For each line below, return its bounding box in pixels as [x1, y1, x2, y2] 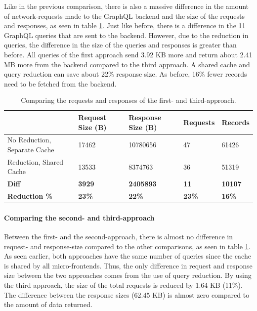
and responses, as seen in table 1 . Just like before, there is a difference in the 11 [4, 20, 246, 31]
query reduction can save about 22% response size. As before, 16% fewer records [4, 69, 247, 79]
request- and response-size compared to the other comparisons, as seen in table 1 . [4, 241, 251, 251]
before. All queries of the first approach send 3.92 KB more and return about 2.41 [4, 49, 253, 59]
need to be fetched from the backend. [4, 78, 117, 89]
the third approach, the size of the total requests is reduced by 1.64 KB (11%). [4, 279, 243, 290]
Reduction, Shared [7, 156, 64, 167]
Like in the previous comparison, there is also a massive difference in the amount [4, 1, 249, 11]
